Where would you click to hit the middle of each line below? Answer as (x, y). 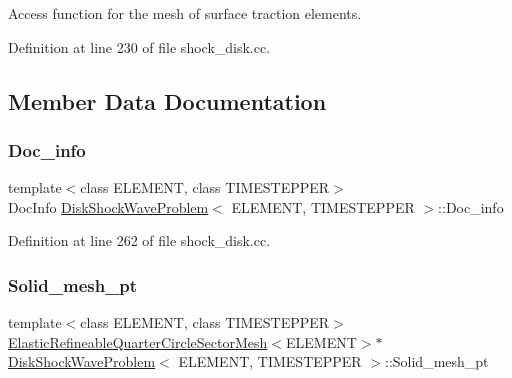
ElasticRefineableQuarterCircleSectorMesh (138, 341)
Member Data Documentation (167, 100)
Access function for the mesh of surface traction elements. (185, 13)
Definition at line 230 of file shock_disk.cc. (139, 46)
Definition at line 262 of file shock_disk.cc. (139, 240)
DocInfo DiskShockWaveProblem (108, 206)
